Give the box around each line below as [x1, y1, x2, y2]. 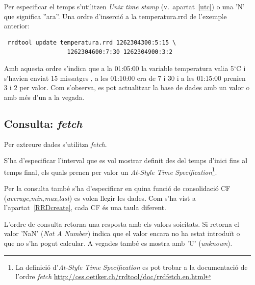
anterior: [4, 21, 29, 31]
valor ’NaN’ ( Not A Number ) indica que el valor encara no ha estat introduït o [4, 228, 240, 238]
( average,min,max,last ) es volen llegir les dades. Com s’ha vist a [4, 192, 196, 203]
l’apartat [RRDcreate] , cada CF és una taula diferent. [4, 202, 166, 213]
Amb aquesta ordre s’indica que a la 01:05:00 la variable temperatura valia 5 [4, 63, 234, 73]
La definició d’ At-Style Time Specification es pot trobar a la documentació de [15, 261, 248, 272]
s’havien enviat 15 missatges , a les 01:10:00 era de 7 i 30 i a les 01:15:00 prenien [4, 72, 246, 83]
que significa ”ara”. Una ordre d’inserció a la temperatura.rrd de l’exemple [4, 11, 227, 21]
